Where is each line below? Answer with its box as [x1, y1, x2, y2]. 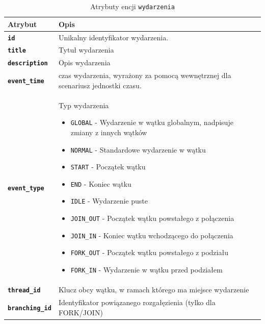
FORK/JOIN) [58, 307, 103, 317]
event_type [8, 184, 44, 192]
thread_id [8, 287, 41, 294]
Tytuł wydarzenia [58, 44, 114, 55]
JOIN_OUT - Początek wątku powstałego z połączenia [70, 213, 234, 223]
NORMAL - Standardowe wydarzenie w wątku [70, 144, 206, 155]
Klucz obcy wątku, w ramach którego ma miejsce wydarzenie [58, 284, 249, 295]
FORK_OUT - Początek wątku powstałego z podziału [70, 247, 228, 258]
